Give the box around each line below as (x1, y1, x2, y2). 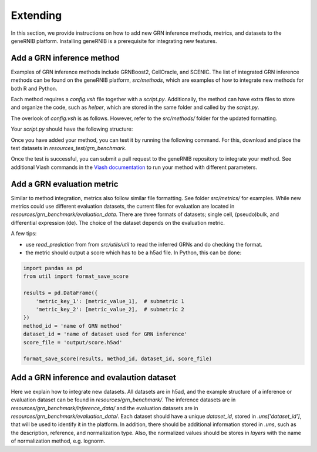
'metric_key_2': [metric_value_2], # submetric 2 (35, 306, 184, 313)
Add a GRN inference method (11, 53, 120, 63)
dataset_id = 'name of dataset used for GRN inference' (23, 331, 188, 338)
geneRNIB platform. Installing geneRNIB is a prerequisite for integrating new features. (11, 37, 217, 44)
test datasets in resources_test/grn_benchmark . (11, 144, 127, 151)
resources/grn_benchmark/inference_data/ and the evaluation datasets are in (11, 404, 198, 411)
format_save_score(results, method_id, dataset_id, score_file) (23, 355, 213, 362)
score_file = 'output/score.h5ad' (23, 339, 123, 345)
